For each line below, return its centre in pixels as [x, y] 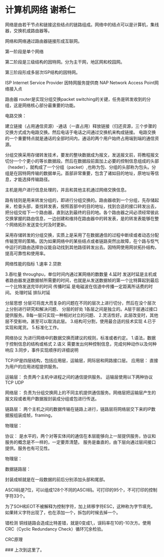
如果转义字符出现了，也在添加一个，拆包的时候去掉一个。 [63, 512]
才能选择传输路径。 [33, 179]
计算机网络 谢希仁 [40, 10]
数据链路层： [18, 469]
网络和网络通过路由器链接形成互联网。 [43, 41]
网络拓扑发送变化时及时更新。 [39, 224]
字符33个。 [16, 496]
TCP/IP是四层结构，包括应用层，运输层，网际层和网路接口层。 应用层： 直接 [82, 360]
